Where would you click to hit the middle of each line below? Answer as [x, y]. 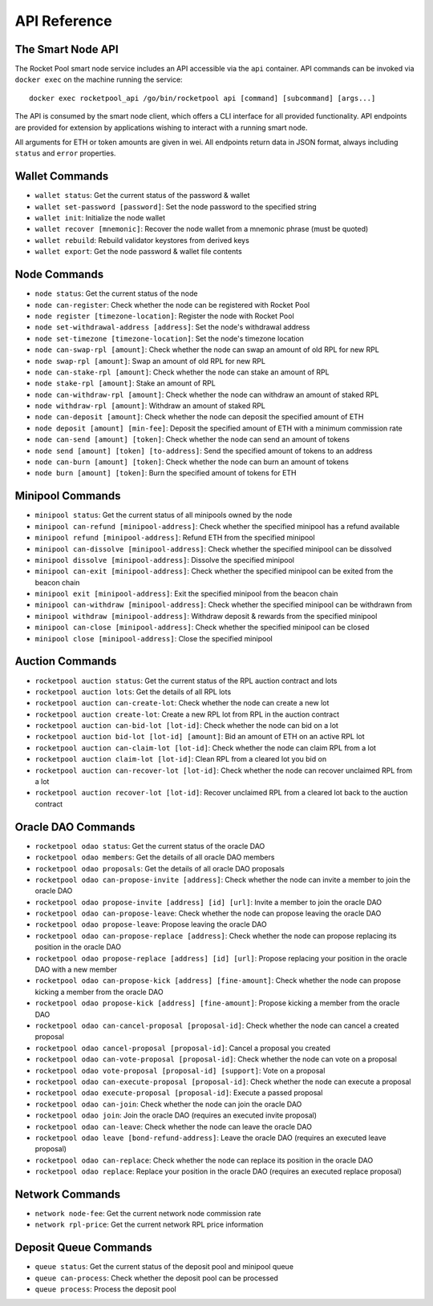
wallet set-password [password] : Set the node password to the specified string [176, 206]
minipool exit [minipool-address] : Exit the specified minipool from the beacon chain [186, 594]
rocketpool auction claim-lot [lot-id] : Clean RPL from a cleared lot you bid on [181, 759]
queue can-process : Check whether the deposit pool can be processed [156, 1278]
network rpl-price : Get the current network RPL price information [149, 1225]
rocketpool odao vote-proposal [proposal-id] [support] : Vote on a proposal [180, 1070]
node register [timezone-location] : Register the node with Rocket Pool [164, 316]
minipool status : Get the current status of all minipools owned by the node [164, 515]
